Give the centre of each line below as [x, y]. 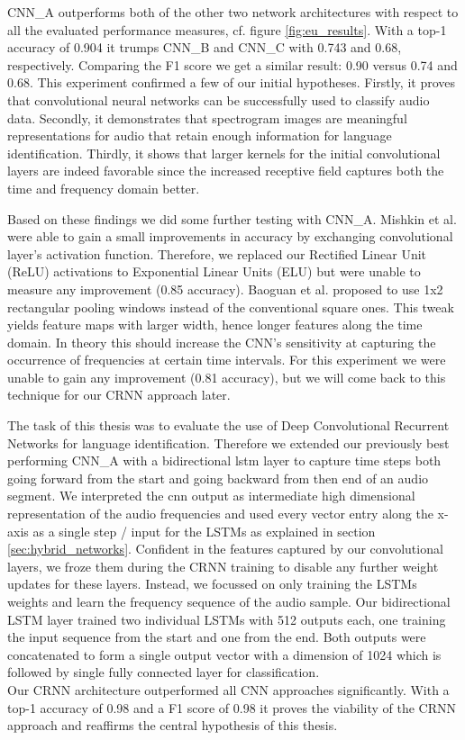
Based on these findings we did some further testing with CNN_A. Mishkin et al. [232, 218]
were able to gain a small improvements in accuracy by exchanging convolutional [230, 236]
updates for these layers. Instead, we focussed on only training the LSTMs [212, 584]
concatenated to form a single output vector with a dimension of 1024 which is [224, 654]
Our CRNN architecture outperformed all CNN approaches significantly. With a [228, 689]
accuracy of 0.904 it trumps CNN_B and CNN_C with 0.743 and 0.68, [205, 47]
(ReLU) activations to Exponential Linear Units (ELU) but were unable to [214, 271]
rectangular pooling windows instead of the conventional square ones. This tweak [231, 307]
